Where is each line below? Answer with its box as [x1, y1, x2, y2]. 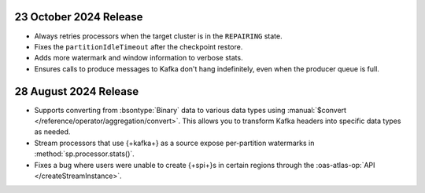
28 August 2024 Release [14, 85, 139, 98]
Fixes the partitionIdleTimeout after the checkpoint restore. [34, 42, 243, 51]
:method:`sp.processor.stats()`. [34, 149, 135, 158]
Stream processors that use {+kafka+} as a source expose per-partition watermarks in [34, 138, 315, 147]
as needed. [34, 127, 71, 137]
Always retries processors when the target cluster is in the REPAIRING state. [34, 31, 283, 41]
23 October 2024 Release [14, 10, 143, 24]
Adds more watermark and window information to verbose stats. [34, 53, 243, 63]
